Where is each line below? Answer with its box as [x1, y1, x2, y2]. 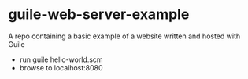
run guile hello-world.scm [19, 55, 104, 64]
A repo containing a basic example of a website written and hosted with [8, 31, 241, 41]
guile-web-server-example [8, 5, 190, 23]
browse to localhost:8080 [19, 63, 104, 72]
